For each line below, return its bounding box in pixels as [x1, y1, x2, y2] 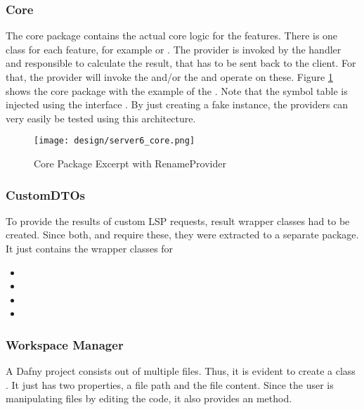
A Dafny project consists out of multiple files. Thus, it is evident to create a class [6, 364, 356, 378]
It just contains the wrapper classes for [6, 241, 174, 256]
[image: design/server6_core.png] [34, 136, 195, 146]
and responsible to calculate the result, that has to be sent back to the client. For [6, 56, 356, 70]
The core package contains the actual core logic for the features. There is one [6, 28, 338, 43]
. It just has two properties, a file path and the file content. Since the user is [6, 377, 334, 392]
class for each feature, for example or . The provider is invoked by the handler [6, 41, 342, 56]
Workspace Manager [6, 335, 124, 353]
